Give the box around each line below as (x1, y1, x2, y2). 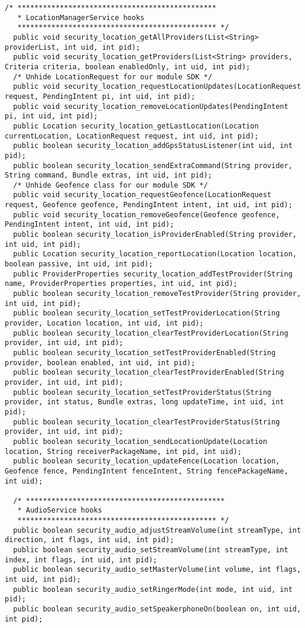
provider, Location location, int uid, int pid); (5, 319, 204, 327)
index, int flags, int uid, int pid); (5, 555, 157, 564)
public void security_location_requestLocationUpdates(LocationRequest (13, 82, 301, 91)
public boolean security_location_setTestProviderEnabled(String (13, 348, 276, 357)
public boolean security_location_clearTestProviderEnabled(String (13, 368, 284, 377)
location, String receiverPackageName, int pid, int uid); (5, 447, 242, 456)
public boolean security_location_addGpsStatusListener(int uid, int (13, 141, 293, 150)
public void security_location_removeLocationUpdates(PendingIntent (13, 102, 288, 111)
